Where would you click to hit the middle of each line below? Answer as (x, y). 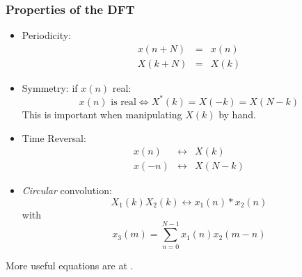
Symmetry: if (50, 87)
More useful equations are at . (70, 265)
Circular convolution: (67, 190)
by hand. (237, 114)
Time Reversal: (54, 137)
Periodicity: (47, 35)
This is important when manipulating (102, 114)
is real (124, 102)
